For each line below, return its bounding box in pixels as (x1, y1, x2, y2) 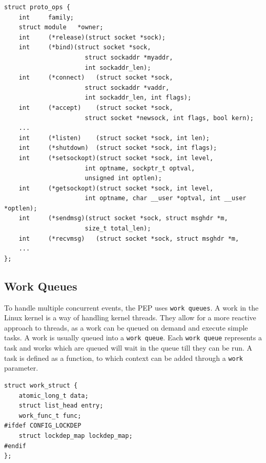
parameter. (4, 362, 38, 373)
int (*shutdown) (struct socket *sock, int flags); (18, 144, 217, 152)
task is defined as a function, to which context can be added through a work (4, 352, 243, 363)
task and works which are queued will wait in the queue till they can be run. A (4, 342, 253, 353)
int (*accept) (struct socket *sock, (18, 104, 173, 111)
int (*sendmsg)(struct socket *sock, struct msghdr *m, (18, 215, 228, 222)
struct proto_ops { (4, 4, 70, 11)
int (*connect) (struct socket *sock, (18, 74, 173, 82)
